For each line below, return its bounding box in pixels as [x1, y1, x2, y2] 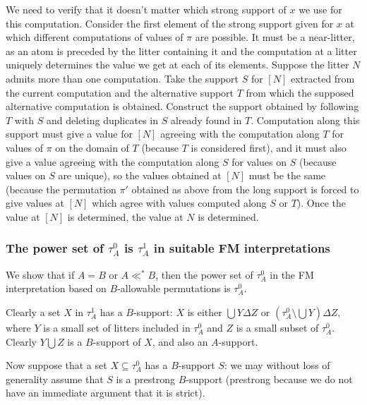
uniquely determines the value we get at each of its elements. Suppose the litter [6, 57, 349, 72]
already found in [170, 112, 242, 127]
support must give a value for [6, 126, 133, 141]
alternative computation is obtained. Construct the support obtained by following [6, 99, 359, 114]
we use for [299, 2, 342, 16]
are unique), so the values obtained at [58, 168, 222, 183]
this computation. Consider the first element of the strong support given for [6, 16, 334, 30]
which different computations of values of [6, 30, 183, 44]
